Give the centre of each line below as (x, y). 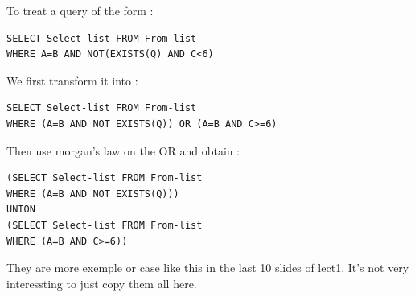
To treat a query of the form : (80, 10)
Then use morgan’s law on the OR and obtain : (123, 150)
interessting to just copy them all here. (102, 283)
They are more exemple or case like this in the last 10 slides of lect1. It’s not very (208, 268)
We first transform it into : (72, 80)
